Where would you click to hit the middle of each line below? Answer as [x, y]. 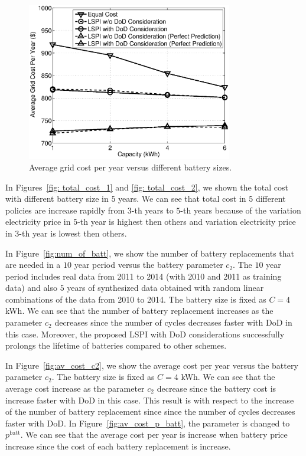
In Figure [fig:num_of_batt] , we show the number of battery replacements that [150, 253]
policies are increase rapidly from [65, 210]
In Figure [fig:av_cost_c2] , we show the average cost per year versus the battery [152, 365]
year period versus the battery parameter [149, 265]
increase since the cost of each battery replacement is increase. [118, 446]
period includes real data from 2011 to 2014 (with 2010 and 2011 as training [144, 276]
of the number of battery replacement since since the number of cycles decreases [150, 411]
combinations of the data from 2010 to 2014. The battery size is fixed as [136, 299]
